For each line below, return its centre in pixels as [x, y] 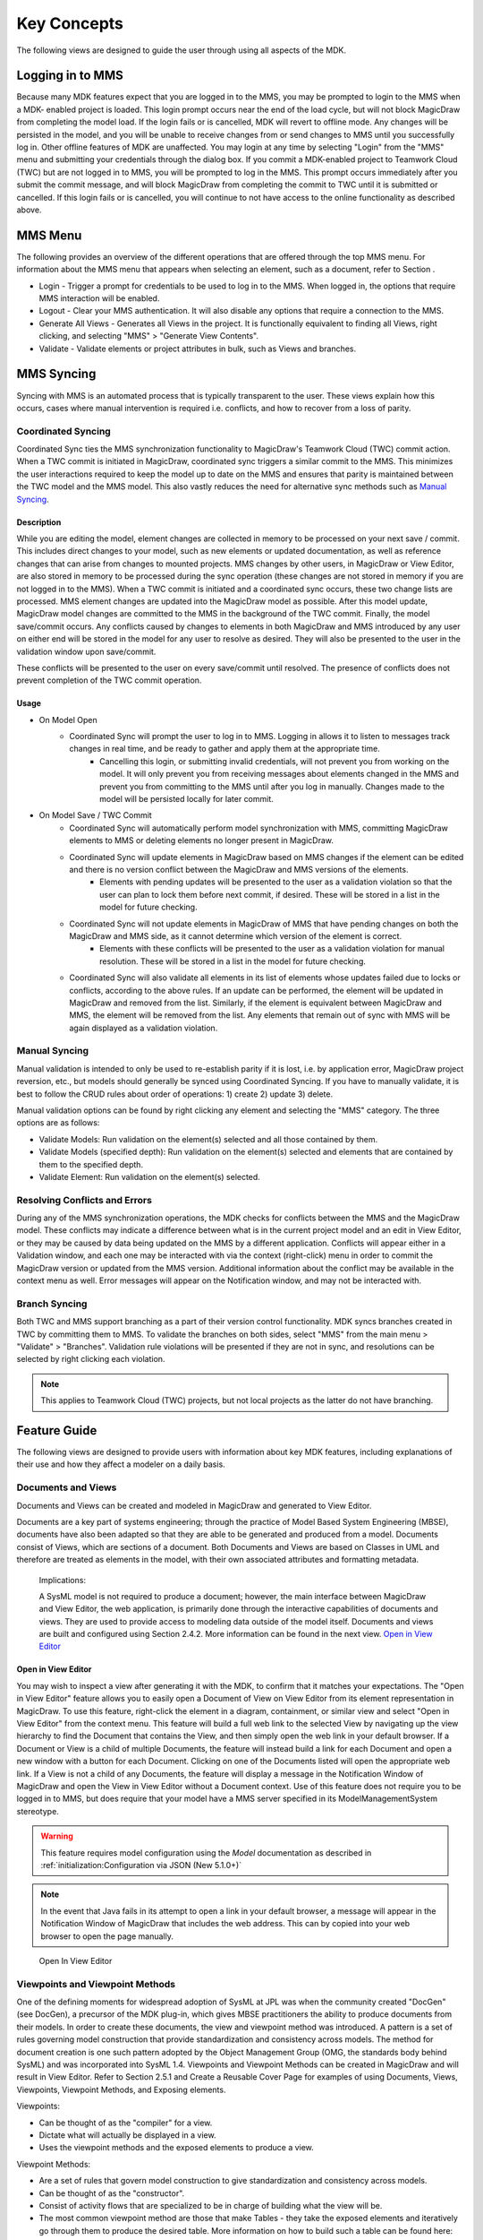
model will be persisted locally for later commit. [187, 799]
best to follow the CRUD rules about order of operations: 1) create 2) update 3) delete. [175, 1094]
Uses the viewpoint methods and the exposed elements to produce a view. [177, 2148]
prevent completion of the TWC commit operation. [109, 680]
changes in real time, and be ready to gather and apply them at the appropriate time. [225, 749]
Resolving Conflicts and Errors [84, 1200]
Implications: [63, 1580]
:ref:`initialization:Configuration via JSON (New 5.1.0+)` [141, 1865]
